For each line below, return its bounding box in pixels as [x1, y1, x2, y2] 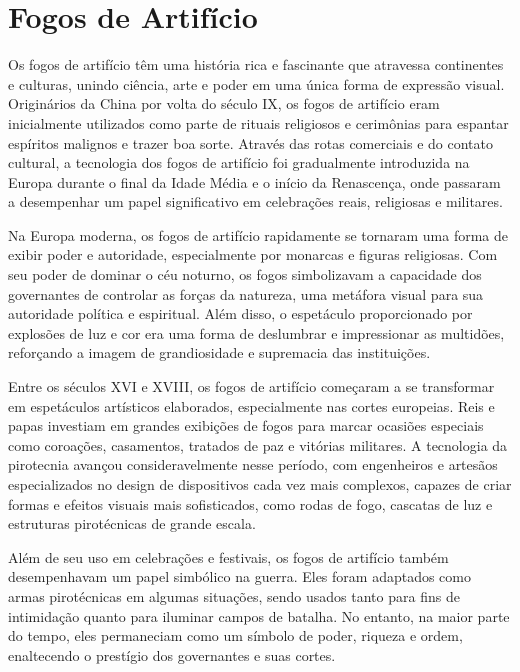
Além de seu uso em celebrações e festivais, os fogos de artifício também [8, 546, 449, 567]
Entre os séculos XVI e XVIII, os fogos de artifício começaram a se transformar [8, 376, 495, 397]
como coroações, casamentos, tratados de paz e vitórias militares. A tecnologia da [8, 434, 508, 455]
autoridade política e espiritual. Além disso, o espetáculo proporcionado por [8, 303, 473, 324]
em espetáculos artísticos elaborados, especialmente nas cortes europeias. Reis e [8, 395, 495, 416]
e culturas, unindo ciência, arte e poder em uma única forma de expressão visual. [8, 73, 505, 94]
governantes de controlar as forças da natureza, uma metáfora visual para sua [8, 283, 484, 304]
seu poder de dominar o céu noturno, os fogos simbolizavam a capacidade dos [8, 264, 482, 285]
